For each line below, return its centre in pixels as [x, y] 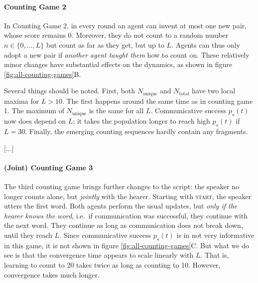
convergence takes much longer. [52, 274]
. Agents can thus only [206, 44]
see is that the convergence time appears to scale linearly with [99, 255]
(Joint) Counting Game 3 [49, 167]
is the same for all [116, 110]
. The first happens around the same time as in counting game [157, 101]
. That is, [215, 255]
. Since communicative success [105, 235]
